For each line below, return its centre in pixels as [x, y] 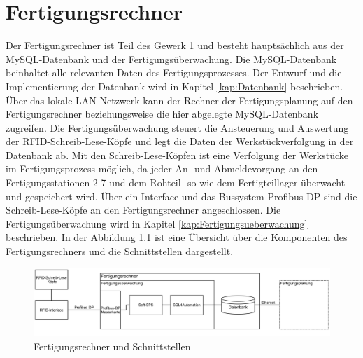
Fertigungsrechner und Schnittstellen [112, 346]
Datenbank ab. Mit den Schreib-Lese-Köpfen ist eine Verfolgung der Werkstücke [177, 154]
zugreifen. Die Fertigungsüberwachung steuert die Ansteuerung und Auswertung [177, 127]
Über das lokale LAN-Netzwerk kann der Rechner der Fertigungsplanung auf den [179, 100]
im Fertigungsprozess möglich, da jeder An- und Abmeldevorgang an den [162, 168]
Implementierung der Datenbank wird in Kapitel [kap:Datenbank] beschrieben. [175, 86]
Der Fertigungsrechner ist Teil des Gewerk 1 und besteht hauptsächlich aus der [175, 45]
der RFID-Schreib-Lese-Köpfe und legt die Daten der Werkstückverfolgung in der [180, 141]
